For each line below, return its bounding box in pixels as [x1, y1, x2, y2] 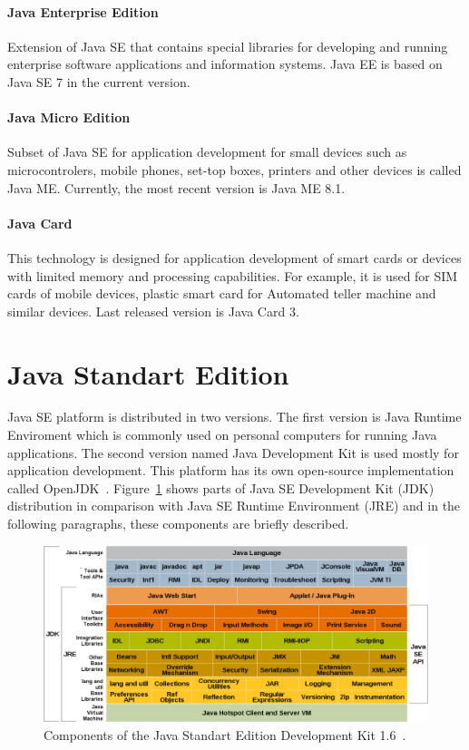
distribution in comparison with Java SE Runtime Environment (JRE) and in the [7, 496, 461, 515]
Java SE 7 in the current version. [7, 72, 191, 91]
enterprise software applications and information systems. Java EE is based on [7, 54, 443, 73]
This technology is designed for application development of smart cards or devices [7, 248, 462, 267]
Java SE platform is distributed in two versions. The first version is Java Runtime [7, 407, 462, 426]
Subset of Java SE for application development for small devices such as [7, 142, 407, 161]
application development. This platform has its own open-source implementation [7, 461, 454, 480]
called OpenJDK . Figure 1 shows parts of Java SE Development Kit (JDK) [7, 478, 435, 497]
